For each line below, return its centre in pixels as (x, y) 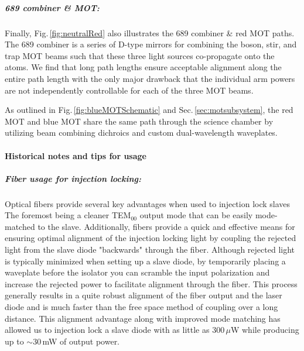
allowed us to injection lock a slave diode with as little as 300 (115, 330)
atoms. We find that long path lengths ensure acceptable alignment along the (143, 67)
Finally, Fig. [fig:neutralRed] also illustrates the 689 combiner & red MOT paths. (150, 32)
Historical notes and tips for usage (76, 155)
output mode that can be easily (196, 215)
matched (20, 226)
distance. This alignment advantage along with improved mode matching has (143, 318)
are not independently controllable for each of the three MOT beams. (129, 90)
